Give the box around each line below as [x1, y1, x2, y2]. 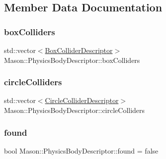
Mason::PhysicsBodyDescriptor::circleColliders [4, 105, 145, 115]
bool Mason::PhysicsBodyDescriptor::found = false [4, 145, 159, 156]
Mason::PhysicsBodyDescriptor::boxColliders [4, 54, 140, 65]
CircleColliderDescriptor [45, 95, 119, 106]
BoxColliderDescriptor [45, 45, 113, 55]
